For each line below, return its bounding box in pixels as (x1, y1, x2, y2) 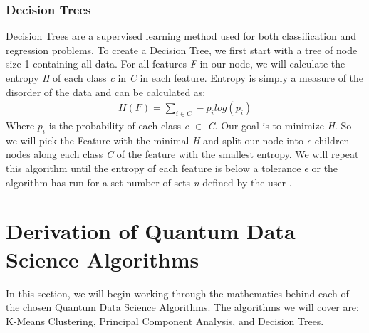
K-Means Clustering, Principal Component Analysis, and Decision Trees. (6, 313, 324, 328)
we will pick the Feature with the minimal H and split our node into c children (6, 132, 350, 147)
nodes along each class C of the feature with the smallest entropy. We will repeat (6, 147, 359, 162)
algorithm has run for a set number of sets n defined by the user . (6, 174, 292, 189)
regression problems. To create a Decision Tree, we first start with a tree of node (6, 42, 358, 57)
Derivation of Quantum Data (6, 216, 296, 245)
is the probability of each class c (48, 118, 189, 133)
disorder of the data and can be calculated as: (6, 84, 206, 99)
